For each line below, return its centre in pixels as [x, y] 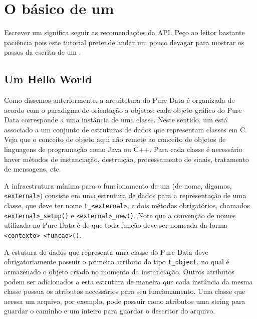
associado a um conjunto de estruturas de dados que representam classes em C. [125, 129]
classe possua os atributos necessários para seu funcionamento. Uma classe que [125, 291]
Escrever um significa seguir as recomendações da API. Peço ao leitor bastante [124, 32]
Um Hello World [48, 79]
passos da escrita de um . [43, 52]
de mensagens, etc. [33, 169]
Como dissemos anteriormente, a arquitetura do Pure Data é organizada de [119, 100]
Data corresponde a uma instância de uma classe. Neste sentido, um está [116, 120]
